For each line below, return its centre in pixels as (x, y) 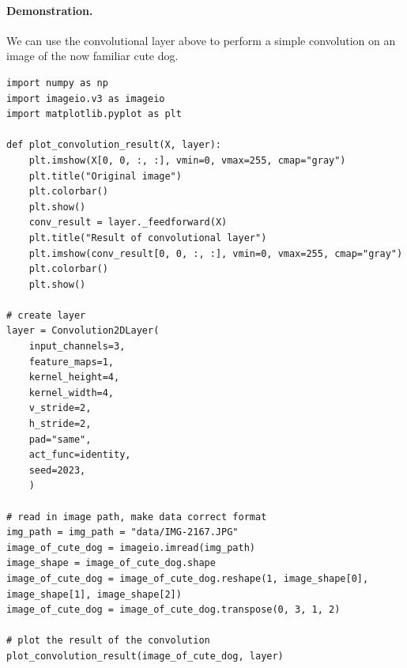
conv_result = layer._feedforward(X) (128, 223)
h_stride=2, (60, 424)
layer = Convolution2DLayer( (83, 331)
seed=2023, (57, 470)
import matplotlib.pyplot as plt (94, 114)
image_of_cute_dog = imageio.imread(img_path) (131, 547)
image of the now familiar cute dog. (92, 56)
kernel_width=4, (72, 392)
